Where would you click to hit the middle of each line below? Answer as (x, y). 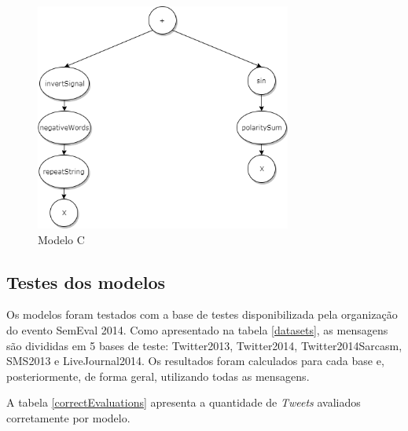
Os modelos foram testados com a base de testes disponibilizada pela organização (202, 314)
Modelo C (61, 239)
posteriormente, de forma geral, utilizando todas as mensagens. (158, 376)
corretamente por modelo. (68, 417)
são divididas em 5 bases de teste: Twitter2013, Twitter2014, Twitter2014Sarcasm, (204, 345)
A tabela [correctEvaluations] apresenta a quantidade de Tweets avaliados (184, 402)
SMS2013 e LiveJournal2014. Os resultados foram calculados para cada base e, (195, 361)
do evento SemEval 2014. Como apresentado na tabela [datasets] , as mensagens (197, 329)
